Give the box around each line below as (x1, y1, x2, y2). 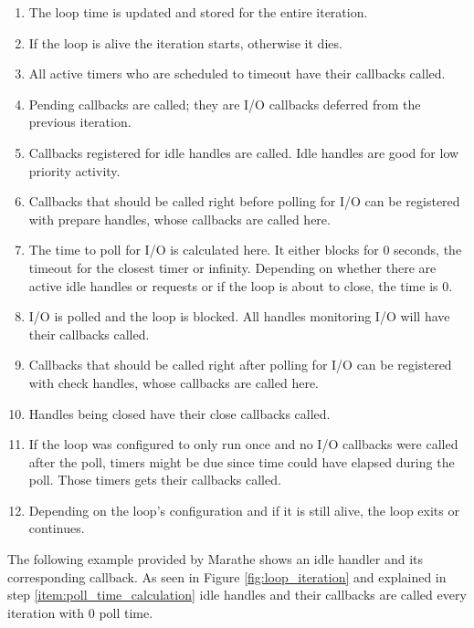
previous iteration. (28, 112, 132, 131)
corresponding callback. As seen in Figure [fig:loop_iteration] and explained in (7, 567, 447, 586)
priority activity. (28, 161, 121, 180)
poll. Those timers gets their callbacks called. (28, 470, 281, 489)
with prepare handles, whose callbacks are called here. (28, 209, 331, 228)
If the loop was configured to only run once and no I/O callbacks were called (28, 434, 458, 454)
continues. (28, 518, 85, 538)
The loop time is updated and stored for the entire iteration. (28, 3, 368, 21)
